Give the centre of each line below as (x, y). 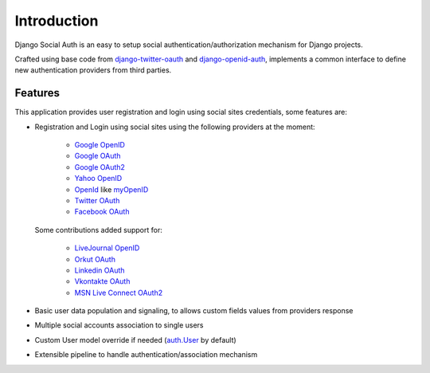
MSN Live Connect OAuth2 (119, 293)
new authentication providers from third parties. (93, 70)
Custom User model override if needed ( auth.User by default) (135, 340)
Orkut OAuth (95, 259)
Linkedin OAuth (100, 270)
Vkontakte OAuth (102, 281)
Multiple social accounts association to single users (119, 325)
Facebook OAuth (102, 212)
